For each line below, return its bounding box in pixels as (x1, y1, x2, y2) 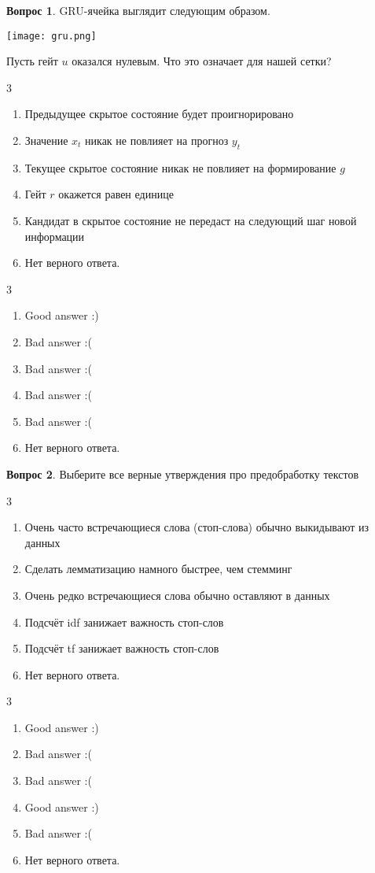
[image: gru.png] (6, 30, 97, 42)
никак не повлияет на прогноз (85, 132, 229, 149)
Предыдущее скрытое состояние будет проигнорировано (24, 105, 294, 122)
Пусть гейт (6, 53, 58, 69)
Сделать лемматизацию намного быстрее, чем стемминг (24, 560, 292, 577)
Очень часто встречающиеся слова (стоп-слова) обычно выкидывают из (24, 519, 369, 535)
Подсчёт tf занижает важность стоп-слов (24, 640, 219, 657)
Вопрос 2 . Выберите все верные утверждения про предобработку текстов (6, 465, 359, 482)
